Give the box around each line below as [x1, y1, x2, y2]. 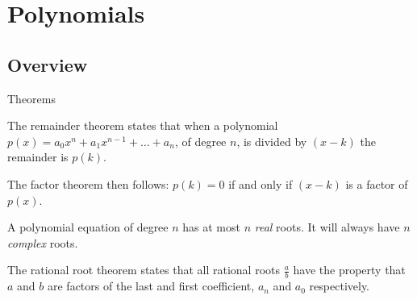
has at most [182, 219, 240, 235]
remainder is [7, 148, 69, 165]
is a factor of [345, 175, 408, 192]
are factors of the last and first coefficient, [47, 277, 255, 294]
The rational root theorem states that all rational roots [7, 261, 280, 278]
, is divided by [236, 132, 307, 149]
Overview [7, 52, 88, 77]
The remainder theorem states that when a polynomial [7, 117, 278, 134]
